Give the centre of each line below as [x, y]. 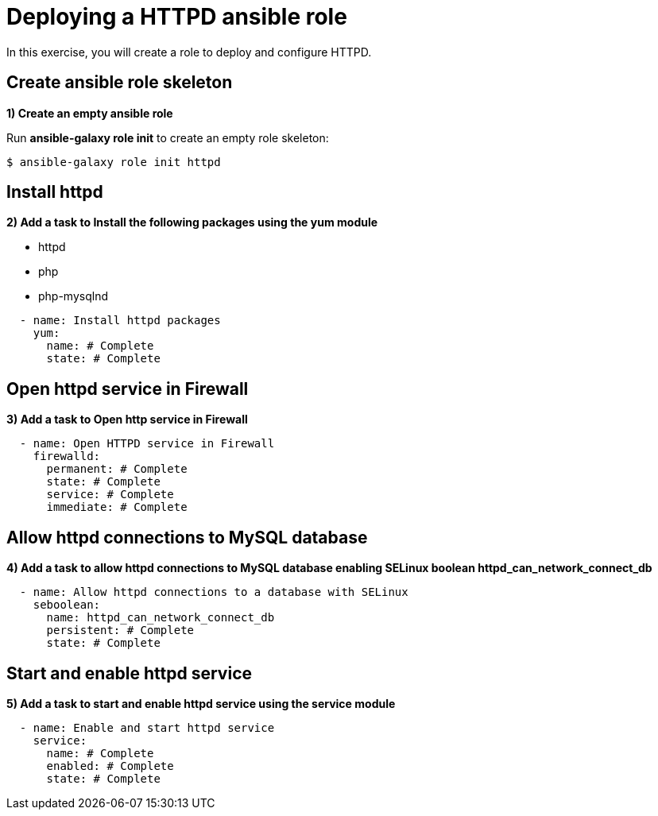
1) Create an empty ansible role [90, 113]
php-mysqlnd [73, 296]
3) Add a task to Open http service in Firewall [127, 420]
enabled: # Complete [110, 766]
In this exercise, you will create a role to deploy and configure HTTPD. [189, 52]
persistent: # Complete [120, 630]
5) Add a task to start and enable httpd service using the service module [201, 703]
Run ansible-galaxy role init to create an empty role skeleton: [168, 137]
